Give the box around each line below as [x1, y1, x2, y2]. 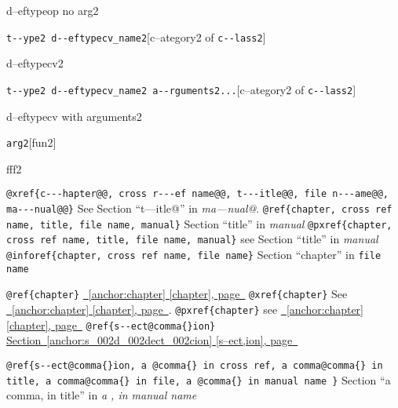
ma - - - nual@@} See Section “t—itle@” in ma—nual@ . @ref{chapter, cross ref [6, 200, 393, 216]
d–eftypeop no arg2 [6, 2, 99, 18]
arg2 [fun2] [6, 134, 57, 151]
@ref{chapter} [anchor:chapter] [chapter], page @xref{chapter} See [6, 286, 348, 302]
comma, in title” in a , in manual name [6, 387, 197, 403]
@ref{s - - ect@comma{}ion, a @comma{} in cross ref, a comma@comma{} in [6, 359, 383, 371]
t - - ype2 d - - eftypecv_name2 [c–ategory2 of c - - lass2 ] [6, 28, 266, 45]
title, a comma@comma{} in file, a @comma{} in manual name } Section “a [6, 371, 391, 388]
